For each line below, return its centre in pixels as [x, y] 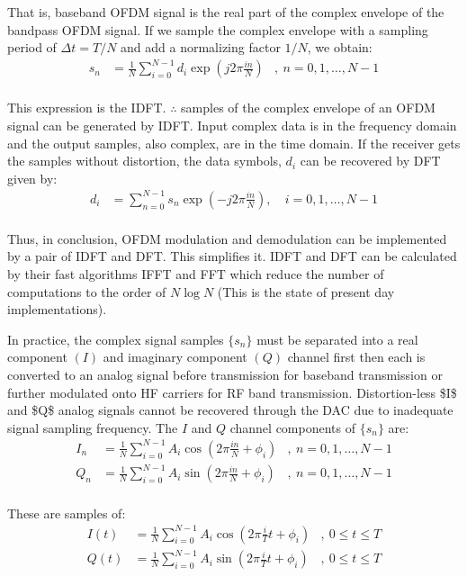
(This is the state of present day [306, 291]
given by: [32, 178]
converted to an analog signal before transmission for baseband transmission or [225, 375]
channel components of [292, 427]
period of [32, 47]
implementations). [57, 309]
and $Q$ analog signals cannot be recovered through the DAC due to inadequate [230, 410]
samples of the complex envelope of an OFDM [308, 108]
